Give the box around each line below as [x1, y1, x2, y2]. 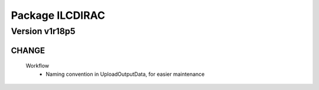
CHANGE [11, 45, 45, 55]
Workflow [25, 62, 50, 69]
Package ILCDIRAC [11, 9, 106, 22]
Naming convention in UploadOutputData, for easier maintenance [45, 71, 205, 78]
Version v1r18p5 [11, 26, 76, 36]
